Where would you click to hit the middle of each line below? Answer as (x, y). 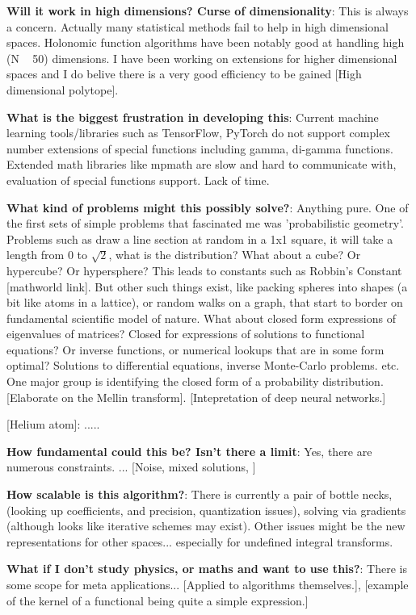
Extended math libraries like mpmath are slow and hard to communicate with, (202, 164)
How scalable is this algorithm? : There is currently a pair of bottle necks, (200, 494)
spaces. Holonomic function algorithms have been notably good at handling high (206, 42)
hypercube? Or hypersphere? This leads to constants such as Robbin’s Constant (204, 270)
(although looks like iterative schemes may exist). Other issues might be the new (206, 526)
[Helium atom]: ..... (53, 424)
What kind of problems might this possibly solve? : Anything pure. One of (208, 207)
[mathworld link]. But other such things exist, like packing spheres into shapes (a (207, 286)
